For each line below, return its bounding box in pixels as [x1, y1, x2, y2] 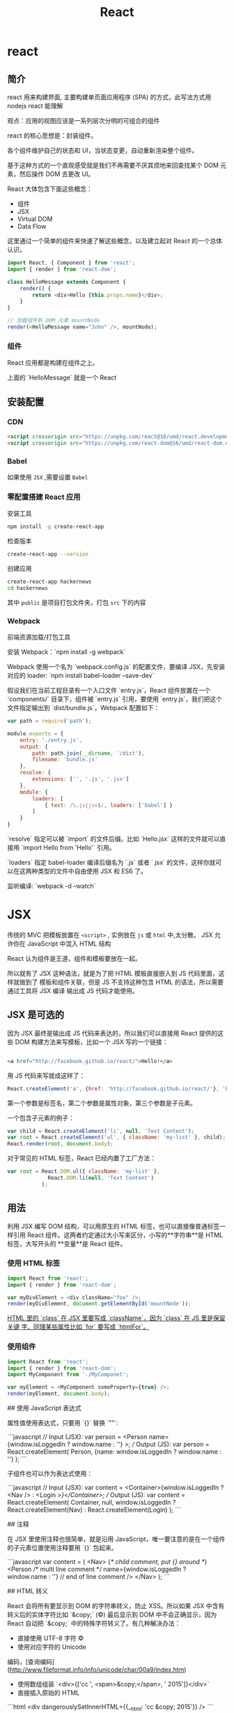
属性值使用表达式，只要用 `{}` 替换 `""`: [7, 1419, 118, 1427]
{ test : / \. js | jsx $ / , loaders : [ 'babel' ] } [44, 802, 173, 809]
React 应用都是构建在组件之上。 [7, 359, 99, 367]
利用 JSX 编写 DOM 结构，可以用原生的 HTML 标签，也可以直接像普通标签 [7, 1222, 220, 1230]
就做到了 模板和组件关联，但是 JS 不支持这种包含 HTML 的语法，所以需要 [13, 978, 224, 986]
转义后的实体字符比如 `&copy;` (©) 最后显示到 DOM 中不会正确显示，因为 [7, 1610, 217, 1619]
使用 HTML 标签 [7, 1259, 61, 1269]
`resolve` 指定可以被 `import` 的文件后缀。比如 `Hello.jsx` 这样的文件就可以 [7, 834, 220, 843]
